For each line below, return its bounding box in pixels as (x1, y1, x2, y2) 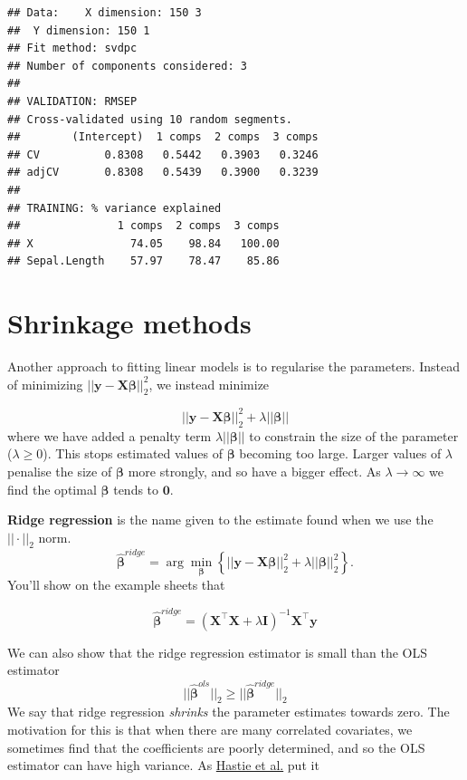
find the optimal (7, 479, 97, 498)
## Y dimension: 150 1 (7, 24, 150, 37)
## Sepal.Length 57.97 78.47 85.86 (7, 255, 280, 268)
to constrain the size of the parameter (249, 426, 459, 445)
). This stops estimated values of (43, 444, 223, 463)
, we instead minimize (148, 374, 270, 393)
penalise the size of (7, 461, 112, 480)
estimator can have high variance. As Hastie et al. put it (7, 756, 319, 775)
